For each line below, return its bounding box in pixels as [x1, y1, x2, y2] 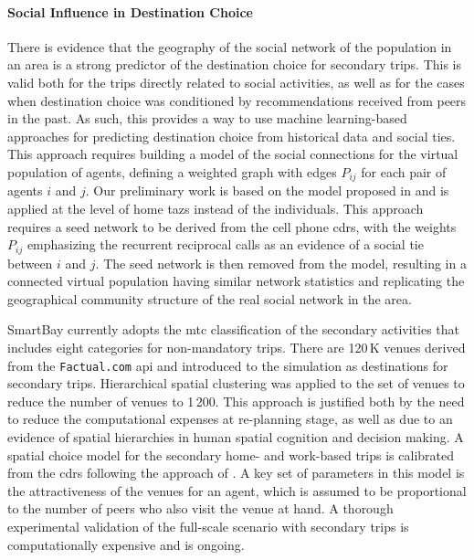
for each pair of [361, 162, 447, 181]
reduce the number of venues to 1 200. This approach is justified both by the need [7, 391, 465, 410]
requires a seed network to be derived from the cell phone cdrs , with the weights [7, 217, 457, 236]
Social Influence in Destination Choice [7, 2, 253, 21]
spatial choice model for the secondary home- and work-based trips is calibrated [7, 445, 455, 464]
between [7, 253, 53, 272]
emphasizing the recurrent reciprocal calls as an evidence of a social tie [26, 235, 424, 254]
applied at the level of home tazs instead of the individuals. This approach [7, 199, 424, 217]
